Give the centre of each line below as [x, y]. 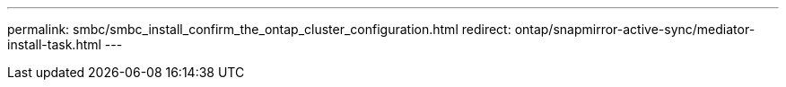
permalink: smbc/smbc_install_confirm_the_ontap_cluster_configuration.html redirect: [259, 29]
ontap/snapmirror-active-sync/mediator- [635, 29]
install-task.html [54, 44]
